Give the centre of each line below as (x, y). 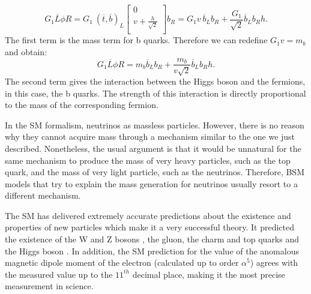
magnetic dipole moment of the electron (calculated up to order (122, 262)
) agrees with (274, 262)
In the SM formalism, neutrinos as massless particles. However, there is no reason (155, 124)
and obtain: (26, 51)
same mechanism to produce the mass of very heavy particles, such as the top (148, 160)
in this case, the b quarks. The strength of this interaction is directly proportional (155, 93)
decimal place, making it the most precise (209, 274)
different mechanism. (43, 195)
